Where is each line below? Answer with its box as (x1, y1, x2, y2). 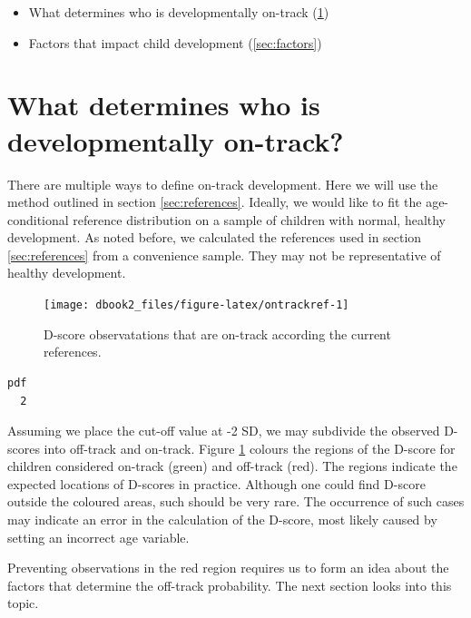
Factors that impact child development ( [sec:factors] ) (28, 33, 322, 52)
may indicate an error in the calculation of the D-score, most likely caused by (7, 510, 437, 529)
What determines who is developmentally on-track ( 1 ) (28, 3, 329, 21)
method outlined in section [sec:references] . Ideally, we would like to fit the (7, 192, 422, 211)
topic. (7, 593, 39, 613)
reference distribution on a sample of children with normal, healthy (73, 210, 446, 229)
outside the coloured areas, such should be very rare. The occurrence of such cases (7, 492, 465, 511)
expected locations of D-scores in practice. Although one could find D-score (7, 474, 426, 493)
